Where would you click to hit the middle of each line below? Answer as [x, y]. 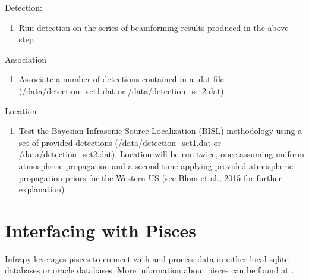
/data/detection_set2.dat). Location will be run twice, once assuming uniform [161, 154]
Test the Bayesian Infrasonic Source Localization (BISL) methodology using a [160, 131]
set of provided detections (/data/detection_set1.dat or [120, 142]
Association [26, 59]
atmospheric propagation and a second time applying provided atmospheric [156, 165]
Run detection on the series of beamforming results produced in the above [154, 27]
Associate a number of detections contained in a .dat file [121, 79]
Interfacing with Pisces [100, 230]
